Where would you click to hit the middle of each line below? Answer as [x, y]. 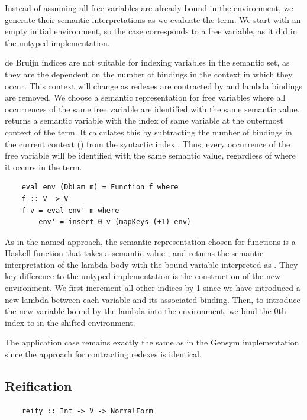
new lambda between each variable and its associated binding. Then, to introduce [153, 299]
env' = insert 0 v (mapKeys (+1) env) [115, 222]
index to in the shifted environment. [70, 322]
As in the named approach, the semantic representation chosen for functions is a [150, 241]
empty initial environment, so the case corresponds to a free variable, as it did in [151, 31]
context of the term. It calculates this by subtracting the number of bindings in [148, 132]
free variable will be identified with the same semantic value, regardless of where [150, 155]
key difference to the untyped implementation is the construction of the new [143, 276]
